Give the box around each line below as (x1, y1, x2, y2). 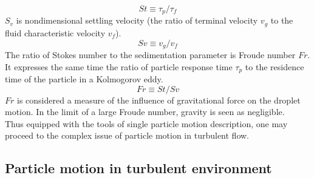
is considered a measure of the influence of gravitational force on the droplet (17, 93, 301, 106)
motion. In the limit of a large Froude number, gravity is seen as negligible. (5, 105, 285, 118)
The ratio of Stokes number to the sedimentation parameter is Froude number (5, 48, 296, 61)
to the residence (245, 60, 304, 73)
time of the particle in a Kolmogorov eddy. (5, 73, 163, 85)
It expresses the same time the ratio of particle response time (5, 60, 233, 73)
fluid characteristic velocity (5, 26, 106, 39)
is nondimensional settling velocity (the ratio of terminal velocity (16, 14, 258, 27)
